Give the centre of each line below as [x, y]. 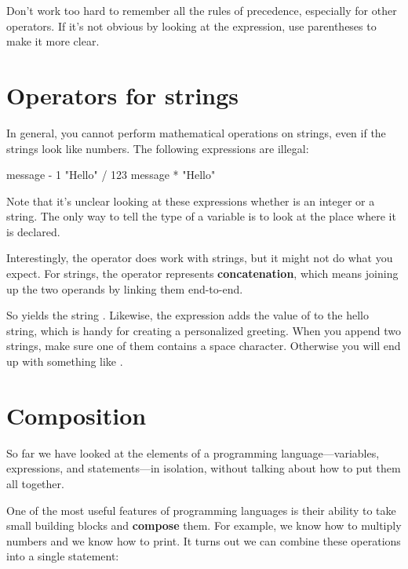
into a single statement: [63, 556]
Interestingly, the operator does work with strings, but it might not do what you [200, 258]
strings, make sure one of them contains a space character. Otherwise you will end [204, 346]
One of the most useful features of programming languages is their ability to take [201, 510]
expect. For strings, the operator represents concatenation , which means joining [202, 274]
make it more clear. [53, 41]
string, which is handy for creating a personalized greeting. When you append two [204, 330]
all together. [35, 483]
